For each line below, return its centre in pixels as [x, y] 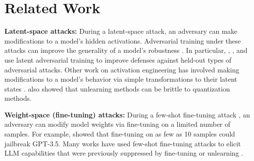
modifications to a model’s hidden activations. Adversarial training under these [123, 40]
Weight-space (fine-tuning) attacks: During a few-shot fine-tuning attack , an [127, 114]
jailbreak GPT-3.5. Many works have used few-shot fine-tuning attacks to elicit [123, 143]
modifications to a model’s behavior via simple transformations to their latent [121, 79]
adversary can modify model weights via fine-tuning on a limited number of [117, 124]
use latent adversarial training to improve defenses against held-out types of [118, 59]
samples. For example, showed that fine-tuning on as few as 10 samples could [120, 134]
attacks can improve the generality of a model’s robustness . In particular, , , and [126, 50]
